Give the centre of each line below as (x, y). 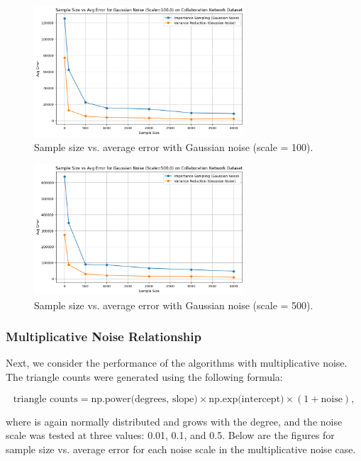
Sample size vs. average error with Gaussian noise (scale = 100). (174, 146)
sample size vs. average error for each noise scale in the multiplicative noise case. (181, 449)
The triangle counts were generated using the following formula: (144, 377)
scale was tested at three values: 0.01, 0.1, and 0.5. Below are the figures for (170, 435)
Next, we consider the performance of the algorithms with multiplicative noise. (177, 363)
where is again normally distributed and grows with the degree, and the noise (174, 421)
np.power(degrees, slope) (144, 399)
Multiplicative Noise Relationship (104, 337)
